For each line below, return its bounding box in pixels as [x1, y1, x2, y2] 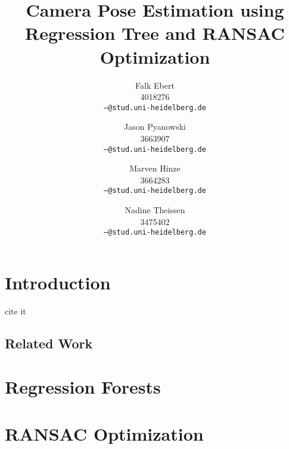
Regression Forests [5, 375, 161, 399]
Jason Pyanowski [124, 120, 186, 133]
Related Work [5, 333, 93, 352]
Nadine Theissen [125, 204, 185, 216]
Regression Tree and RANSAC [25, 21, 285, 45]
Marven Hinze [129, 162, 181, 174]
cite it [5, 304, 26, 317]
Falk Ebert [135, 79, 175, 91]
